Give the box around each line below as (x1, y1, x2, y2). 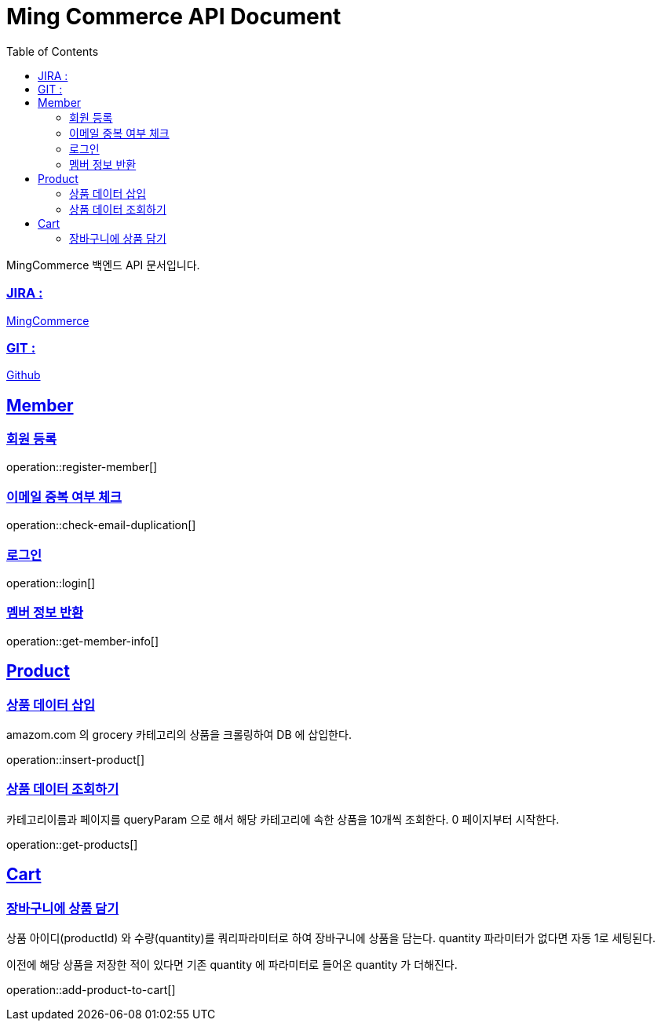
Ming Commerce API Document (6, 3, 341, 30)
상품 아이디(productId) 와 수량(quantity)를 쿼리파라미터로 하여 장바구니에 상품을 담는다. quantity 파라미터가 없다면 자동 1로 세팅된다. (6, 930, 656, 945)
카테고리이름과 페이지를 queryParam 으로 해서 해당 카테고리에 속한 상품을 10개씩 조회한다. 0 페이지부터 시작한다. (6, 812, 560, 826)
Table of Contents (6, 44, 99, 58)
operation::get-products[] (6, 837, 138, 851)
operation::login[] (6, 576, 96, 590)
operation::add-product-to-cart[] (6, 982, 176, 996)
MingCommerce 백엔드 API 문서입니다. (6, 258, 200, 272)
